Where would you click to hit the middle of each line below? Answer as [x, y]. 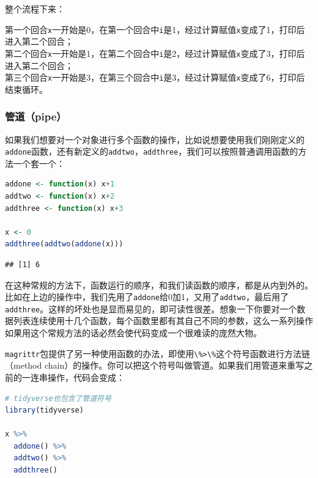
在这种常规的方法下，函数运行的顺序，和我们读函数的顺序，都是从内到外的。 [159, 285]
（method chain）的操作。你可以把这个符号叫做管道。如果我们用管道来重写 [155, 365]
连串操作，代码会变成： [77, 377]
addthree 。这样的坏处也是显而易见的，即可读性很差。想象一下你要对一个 [151, 308]
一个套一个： [39, 163]
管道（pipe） [36, 116]
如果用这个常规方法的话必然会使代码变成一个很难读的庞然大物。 [133, 333]
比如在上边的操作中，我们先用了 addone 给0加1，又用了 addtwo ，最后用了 [147, 297]
